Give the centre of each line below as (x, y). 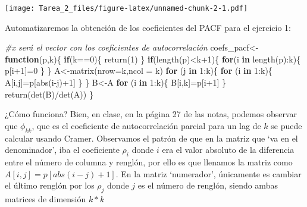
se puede (286, 125)
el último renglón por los (50, 185)
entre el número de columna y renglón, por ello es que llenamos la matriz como (149, 162)
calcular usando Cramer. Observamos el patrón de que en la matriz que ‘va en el (151, 138)
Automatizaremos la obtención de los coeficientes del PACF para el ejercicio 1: (148, 27)
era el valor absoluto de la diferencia (228, 150)
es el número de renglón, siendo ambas (208, 185)
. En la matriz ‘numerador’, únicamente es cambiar (209, 173)
